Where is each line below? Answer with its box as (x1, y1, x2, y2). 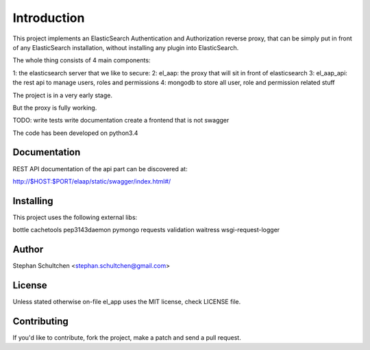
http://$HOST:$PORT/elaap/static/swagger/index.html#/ (12, 177, 171, 185)
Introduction (12, 10, 85, 25)
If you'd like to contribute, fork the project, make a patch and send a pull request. (12, 333, 241, 342)
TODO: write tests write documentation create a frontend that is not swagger (12, 116, 230, 125)
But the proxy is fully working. (12, 103, 97, 112)
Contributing (12, 315, 69, 327)
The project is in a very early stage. (12, 91, 113, 99)
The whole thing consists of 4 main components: (12, 56, 151, 64)
